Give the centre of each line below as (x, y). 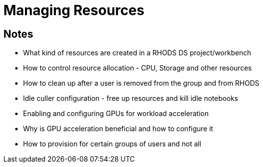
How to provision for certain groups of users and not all (112, 144)
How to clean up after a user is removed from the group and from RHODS (141, 83)
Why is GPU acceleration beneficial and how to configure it (118, 129)
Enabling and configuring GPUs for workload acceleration (116, 114)
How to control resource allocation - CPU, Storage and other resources (137, 68)
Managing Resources (74, 10)
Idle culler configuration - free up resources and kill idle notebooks (131, 98)
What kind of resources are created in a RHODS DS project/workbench (137, 53)
